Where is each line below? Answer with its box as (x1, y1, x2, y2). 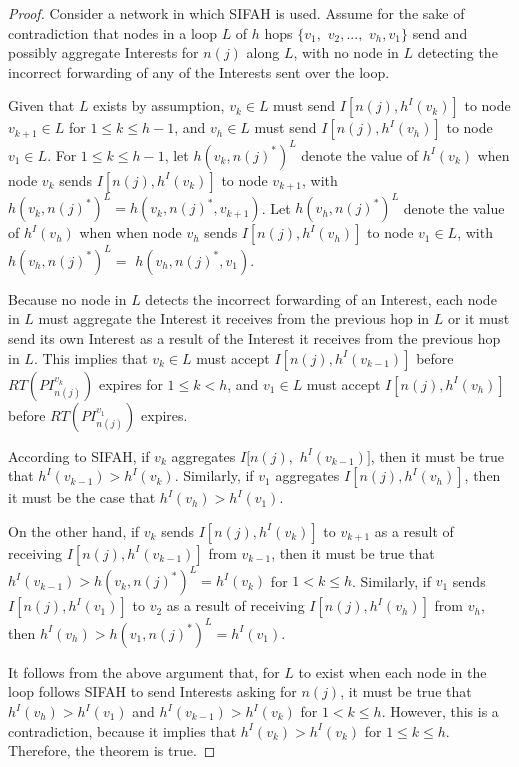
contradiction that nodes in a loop (8, 22, 217, 43)
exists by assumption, (93, 95, 225, 116)
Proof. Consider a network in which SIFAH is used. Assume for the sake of (8, 3, 465, 23)
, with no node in (293, 42, 399, 63)
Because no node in (8, 288, 127, 309)
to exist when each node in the (298, 661, 487, 682)
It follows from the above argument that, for (8, 661, 280, 682)
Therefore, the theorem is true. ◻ (8, 740, 216, 761)
